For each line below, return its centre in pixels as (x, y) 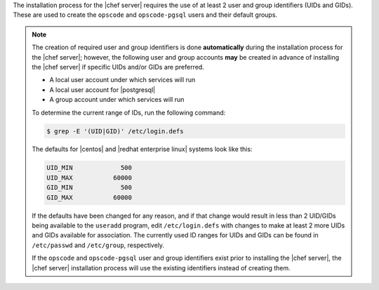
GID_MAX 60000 (89, 197)
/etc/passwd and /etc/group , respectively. (98, 245)
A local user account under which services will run (122, 80)
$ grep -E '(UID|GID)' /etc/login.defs (115, 131)
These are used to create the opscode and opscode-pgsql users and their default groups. (145, 15)
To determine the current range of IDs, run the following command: (129, 112)
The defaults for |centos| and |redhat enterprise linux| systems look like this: (142, 149)
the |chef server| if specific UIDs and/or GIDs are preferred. (118, 67)
